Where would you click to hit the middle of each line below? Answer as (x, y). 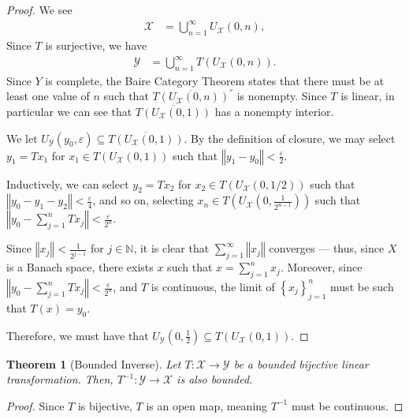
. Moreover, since (321, 267)
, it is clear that (171, 248)
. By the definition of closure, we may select (290, 138)
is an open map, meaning (207, 405)
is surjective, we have (96, 45)
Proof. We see (39, 9)
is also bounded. (215, 379)
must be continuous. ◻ (347, 405)
